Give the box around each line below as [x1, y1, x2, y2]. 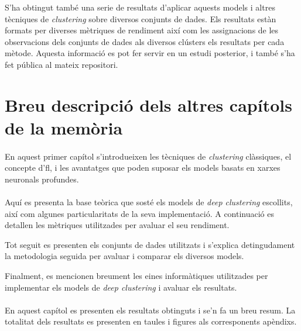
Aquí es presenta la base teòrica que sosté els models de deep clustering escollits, [5, 196, 293, 208]
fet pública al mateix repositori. [5, 58, 118, 70]
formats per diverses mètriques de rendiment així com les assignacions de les [5, 24, 279, 36]
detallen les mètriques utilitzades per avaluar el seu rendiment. [5, 219, 230, 231]
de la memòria [5, 115, 123, 139]
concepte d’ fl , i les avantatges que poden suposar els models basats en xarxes [5, 161, 281, 174]
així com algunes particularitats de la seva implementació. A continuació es [5, 207, 275, 219]
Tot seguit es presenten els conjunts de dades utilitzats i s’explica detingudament [5, 238, 295, 250]
